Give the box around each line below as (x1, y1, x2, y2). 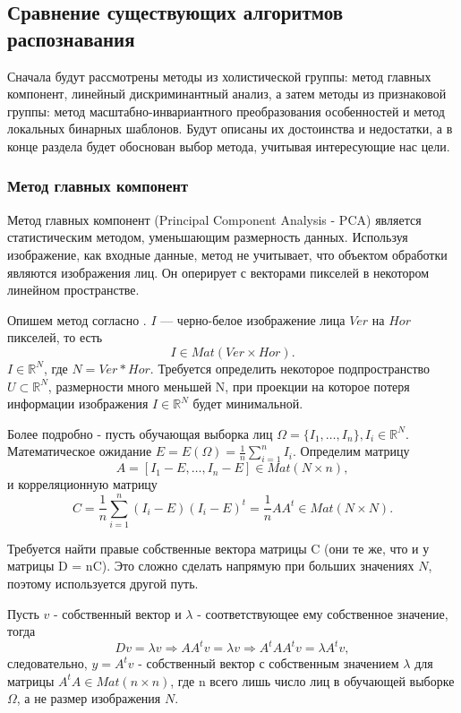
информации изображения (7, 394, 149, 413)
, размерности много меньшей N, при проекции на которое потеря (47, 376, 410, 395)
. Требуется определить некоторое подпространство (149, 358, 431, 377)
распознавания (7, 24, 135, 52)
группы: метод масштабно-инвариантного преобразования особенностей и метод (7, 101, 445, 120)
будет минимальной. (192, 394, 303, 413)
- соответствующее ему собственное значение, (197, 604, 448, 623)
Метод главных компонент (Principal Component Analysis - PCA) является (7, 210, 422, 228)
